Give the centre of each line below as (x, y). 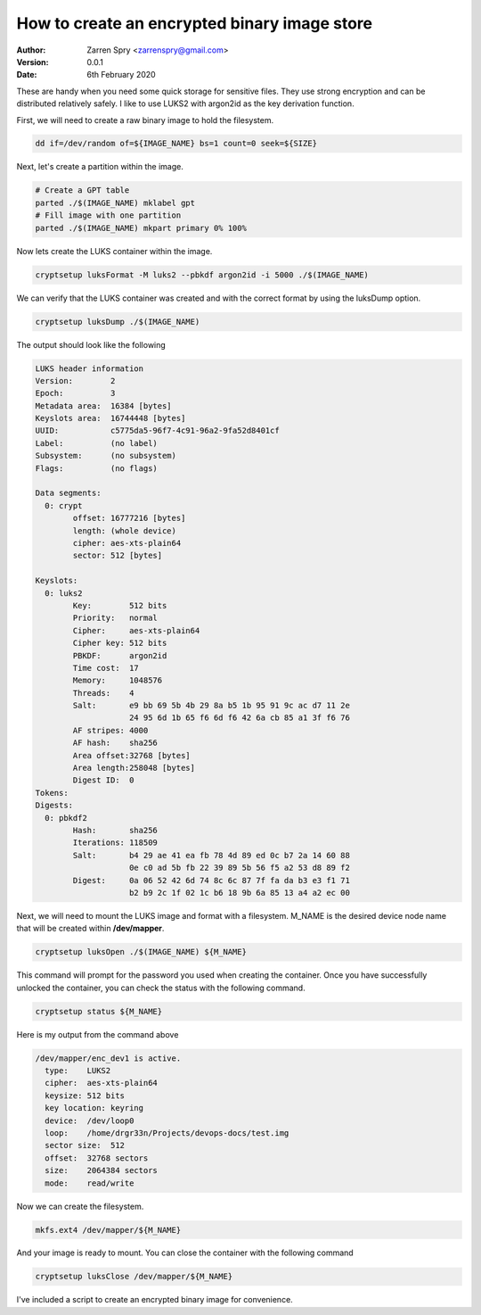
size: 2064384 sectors (101, 1170)
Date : (27, 75)
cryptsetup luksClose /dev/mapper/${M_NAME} (134, 1277)
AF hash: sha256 (115, 743)
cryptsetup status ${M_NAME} (99, 1011)
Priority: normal (115, 618)
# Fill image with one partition (108, 215)
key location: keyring (94, 1108)
